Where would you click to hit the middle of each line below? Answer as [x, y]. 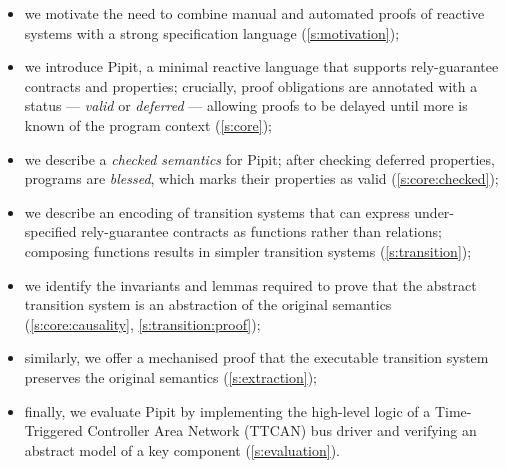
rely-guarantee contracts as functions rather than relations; [261, 231]
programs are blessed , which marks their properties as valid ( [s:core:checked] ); [261, 178]
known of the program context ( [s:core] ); [148, 124]
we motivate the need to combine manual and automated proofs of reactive [254, 13]
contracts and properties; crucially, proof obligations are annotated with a [251, 85]
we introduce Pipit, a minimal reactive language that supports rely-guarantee [261, 66]
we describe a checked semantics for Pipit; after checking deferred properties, [259, 158]
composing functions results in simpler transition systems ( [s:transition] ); [248, 250]
